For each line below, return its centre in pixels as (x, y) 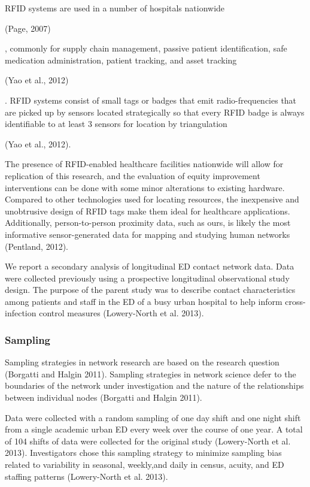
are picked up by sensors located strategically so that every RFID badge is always (155, 112)
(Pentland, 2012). (37, 246)
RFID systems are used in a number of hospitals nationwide (115, 8)
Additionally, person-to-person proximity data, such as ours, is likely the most (148, 223)
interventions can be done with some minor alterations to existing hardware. (145, 187)
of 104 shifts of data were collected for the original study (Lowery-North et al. (148, 441)
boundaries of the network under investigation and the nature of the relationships (154, 385)
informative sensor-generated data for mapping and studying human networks (148, 234)
